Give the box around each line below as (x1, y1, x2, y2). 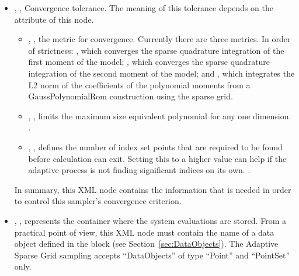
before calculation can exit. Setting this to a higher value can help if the (28, 152, 287, 164)
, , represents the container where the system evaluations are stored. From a (14, 214, 287, 226)
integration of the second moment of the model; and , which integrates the (28, 67, 295, 79)
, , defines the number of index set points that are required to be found (28, 140, 283, 153)
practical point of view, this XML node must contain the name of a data (14, 226, 274, 238)
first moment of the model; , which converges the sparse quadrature (28, 56, 270, 68)
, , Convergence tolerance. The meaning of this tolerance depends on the (14, 2, 273, 13)
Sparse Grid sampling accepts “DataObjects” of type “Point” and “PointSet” (14, 249, 290, 261)
